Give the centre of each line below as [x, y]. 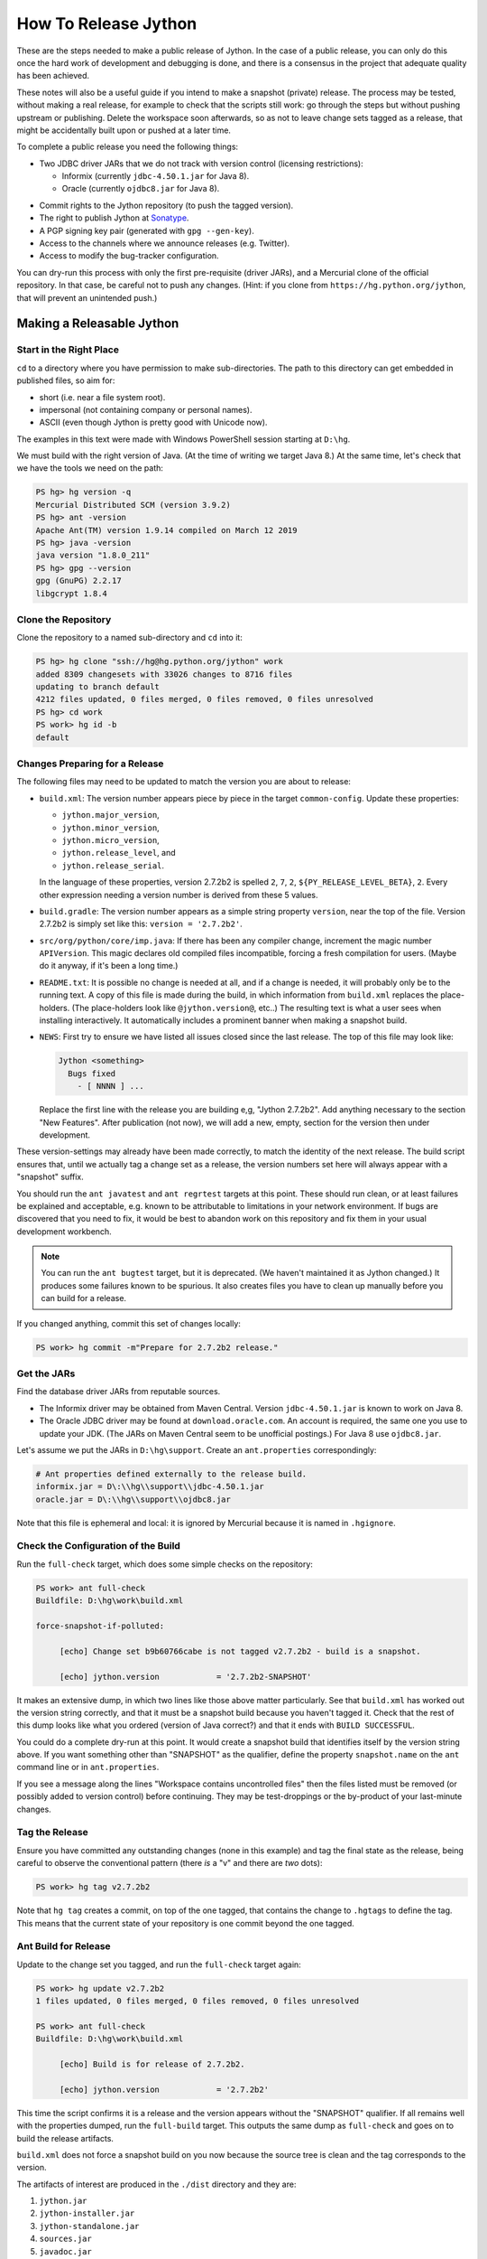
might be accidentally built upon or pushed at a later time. [124, 130]
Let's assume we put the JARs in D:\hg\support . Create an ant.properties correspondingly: [197, 1449]
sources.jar [65, 2239]
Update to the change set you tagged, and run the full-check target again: [159, 1964]
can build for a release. [83, 1298]
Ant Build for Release [64, 1946]
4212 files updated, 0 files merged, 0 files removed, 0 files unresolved [205, 699]
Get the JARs [46, 1373]
